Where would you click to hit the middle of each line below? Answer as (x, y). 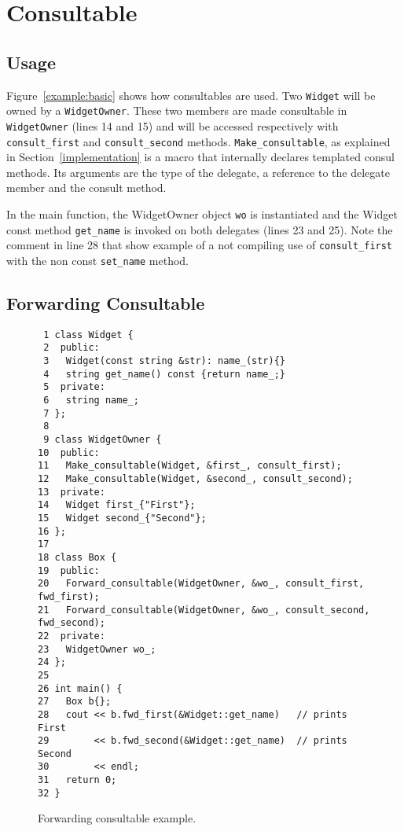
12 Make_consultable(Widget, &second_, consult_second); (195, 479)
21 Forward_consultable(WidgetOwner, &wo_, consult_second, (204, 610)
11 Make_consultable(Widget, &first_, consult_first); (190, 466)
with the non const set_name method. (97, 260)
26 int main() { (80, 688)
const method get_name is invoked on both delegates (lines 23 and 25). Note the (200, 229)
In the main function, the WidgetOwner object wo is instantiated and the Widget (202, 213)
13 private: (72, 492)
